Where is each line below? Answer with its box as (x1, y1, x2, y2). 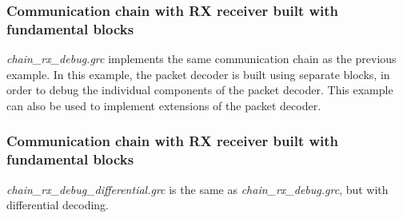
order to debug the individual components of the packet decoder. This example (6, 81, 393, 98)
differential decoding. (6, 196, 110, 213)
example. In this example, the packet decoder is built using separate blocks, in (6, 65, 390, 82)
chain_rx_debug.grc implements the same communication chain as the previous (6, 50, 397, 67)
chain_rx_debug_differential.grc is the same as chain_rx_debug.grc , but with (6, 180, 389, 197)
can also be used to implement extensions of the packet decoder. (6, 97, 321, 113)
